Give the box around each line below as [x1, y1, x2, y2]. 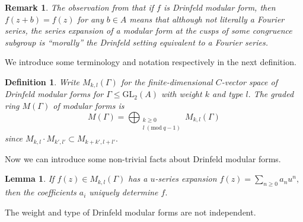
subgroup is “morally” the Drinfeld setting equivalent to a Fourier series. [5, 36, 268, 48]
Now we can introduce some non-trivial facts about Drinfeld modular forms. [5, 152, 281, 165]
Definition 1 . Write [5, 75, 79, 88]
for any [77, 12, 104, 25]
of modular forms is [53, 99, 125, 112]
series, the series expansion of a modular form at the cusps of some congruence [5, 24, 292, 37]
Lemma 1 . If [5, 172, 55, 185]
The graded [253, 88, 294, 100]
